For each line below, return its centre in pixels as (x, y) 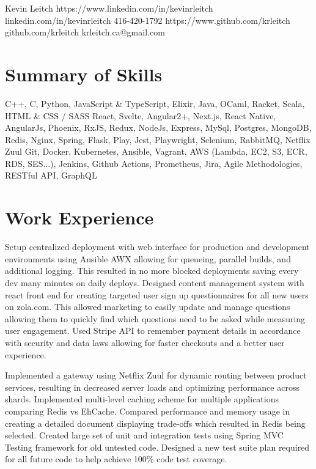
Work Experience (79, 217)
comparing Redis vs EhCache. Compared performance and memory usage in (148, 411)
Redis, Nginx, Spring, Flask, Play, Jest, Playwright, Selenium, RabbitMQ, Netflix (158, 139)
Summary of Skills (84, 74)
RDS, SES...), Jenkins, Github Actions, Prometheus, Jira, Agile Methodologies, (154, 163)
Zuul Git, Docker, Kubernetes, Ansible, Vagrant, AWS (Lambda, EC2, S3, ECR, (156, 151)
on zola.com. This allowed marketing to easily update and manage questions (148, 307)
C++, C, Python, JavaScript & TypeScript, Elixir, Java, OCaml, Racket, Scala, (155, 103)
